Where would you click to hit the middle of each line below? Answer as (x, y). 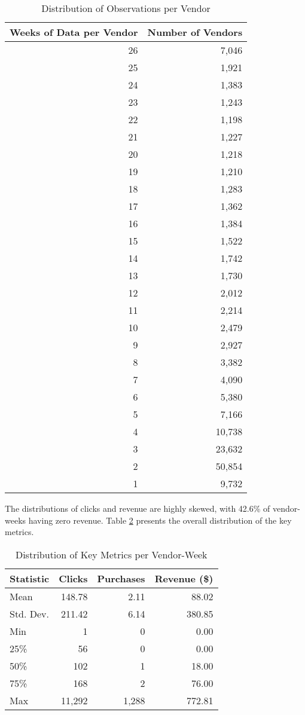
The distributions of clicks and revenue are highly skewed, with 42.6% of (138, 508)
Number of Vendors (195, 32)
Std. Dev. (30, 613)
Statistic (30, 578)
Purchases (121, 578)
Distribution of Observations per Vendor (126, 8)
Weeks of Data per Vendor (74, 32)
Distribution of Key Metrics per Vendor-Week (111, 554)
